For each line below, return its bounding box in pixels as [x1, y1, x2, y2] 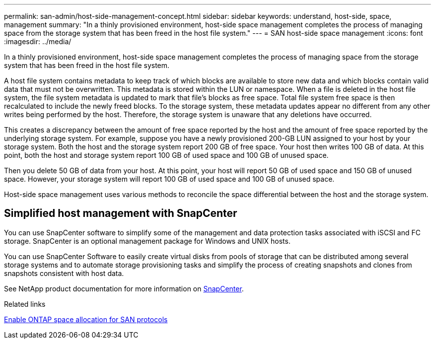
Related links [4, 299, 46, 308]
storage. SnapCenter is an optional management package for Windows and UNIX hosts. [4, 236, 290, 245]
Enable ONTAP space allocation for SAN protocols [4, 315, 168, 324]
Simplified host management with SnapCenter [4, 207, 237, 220]
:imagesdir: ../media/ [4, 37, 72, 46]
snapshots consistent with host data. [4, 269, 124, 277]
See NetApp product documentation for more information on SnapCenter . [4, 284, 244, 293]
